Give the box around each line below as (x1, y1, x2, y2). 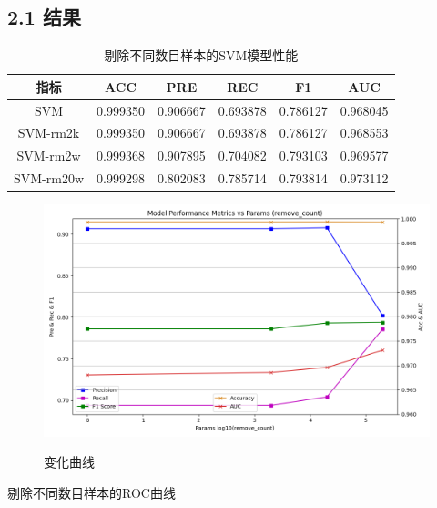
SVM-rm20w (14, 169, 85, 188)
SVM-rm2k (17, 123, 80, 142)
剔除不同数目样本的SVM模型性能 (104, 46, 299, 65)
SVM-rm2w (16, 146, 81, 165)
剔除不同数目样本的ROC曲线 (7, 482, 176, 502)
